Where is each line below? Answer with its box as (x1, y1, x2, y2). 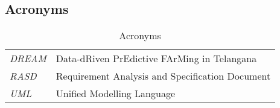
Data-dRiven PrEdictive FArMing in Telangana (56, 51, 257, 66)
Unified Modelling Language (56, 86, 175, 101)
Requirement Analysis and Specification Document (56, 69, 271, 83)
